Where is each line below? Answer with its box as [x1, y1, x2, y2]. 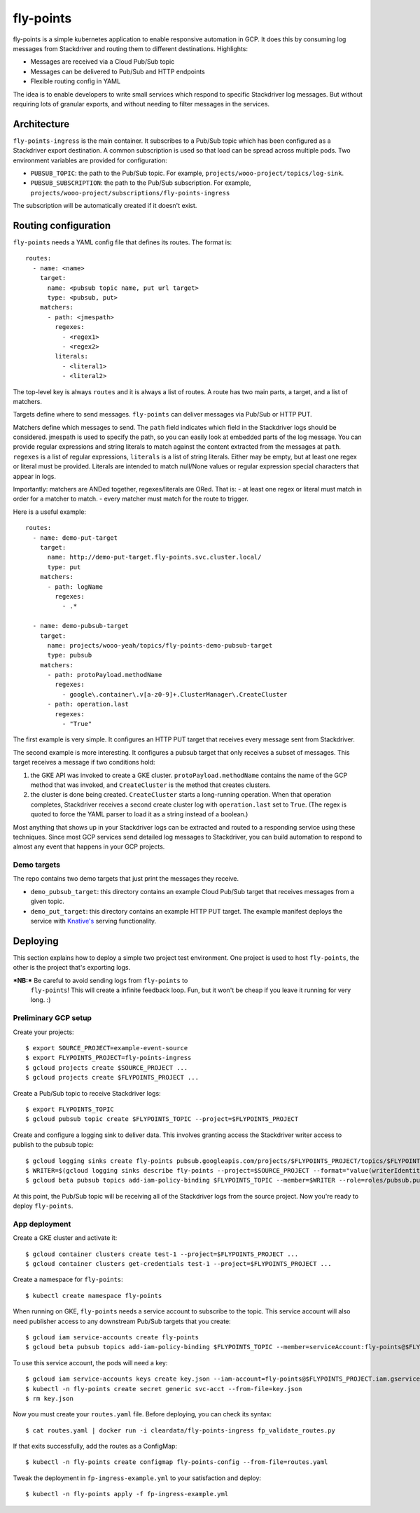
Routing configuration [13, 219, 111, 231]
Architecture [13, 118, 70, 130]
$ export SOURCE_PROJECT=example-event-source [25, 1044, 188, 1052]
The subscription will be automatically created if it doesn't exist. [13, 202, 197, 210]
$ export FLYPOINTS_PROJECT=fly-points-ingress [25, 1054, 192, 1062]
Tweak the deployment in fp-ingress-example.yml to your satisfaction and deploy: [13, 1474, 262, 1482]
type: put [47, 563, 81, 571]
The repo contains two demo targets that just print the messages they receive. [13, 874, 239, 883]
